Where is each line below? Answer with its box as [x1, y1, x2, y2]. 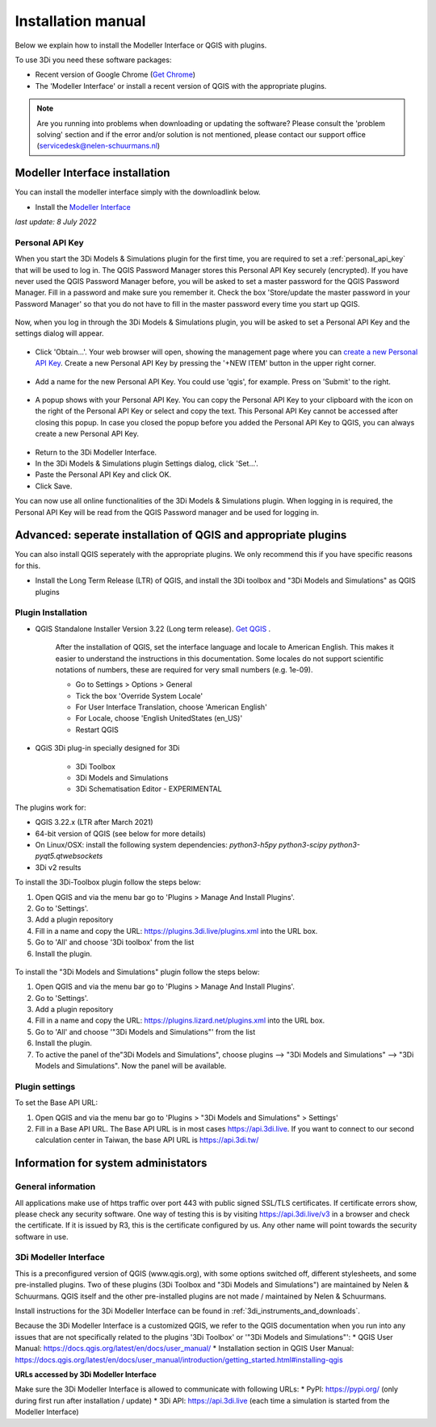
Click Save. [35, 481, 73, 491]
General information [15, 1181, 96, 1192]
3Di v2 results [35, 862, 82, 872]
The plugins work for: [15, 802, 86, 812]
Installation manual [15, 12, 146, 30]
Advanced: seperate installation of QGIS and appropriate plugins [15, 529, 347, 542]
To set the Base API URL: [15, 1098, 99, 1107]
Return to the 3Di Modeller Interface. [35, 447, 157, 457]
